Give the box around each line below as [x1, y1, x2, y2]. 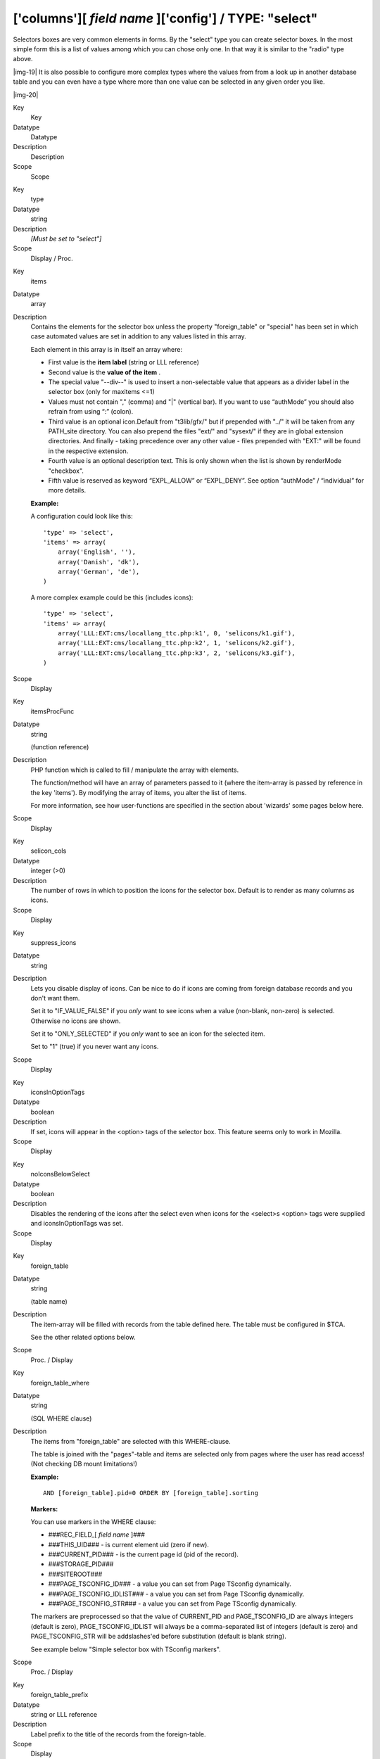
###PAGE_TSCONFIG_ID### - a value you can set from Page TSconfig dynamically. [48, 1580, 291, 1588]
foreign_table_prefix [30, 1691, 89, 1699]
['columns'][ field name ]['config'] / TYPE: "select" [13, 11, 318, 26]
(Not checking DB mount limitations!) [30, 1460, 137, 1468]
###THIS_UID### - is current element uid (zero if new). [48, 1540, 209, 1549]
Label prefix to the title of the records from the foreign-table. [30, 1729, 207, 1738]
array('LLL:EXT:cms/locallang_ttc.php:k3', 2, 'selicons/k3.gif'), [57, 649, 296, 657]
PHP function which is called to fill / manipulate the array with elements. [30, 766, 239, 774]
